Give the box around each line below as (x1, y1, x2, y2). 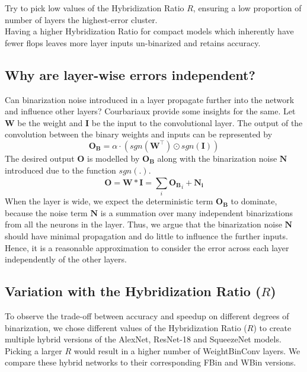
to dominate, (231, 195, 277, 207)
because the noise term (5, 206, 88, 219)
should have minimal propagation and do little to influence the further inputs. (5, 230, 288, 242)
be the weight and (17, 116, 83, 129)
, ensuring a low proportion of (193, 2, 302, 14)
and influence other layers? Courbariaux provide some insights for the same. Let (5, 105, 296, 117)
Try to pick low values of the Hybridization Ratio (5, 2, 184, 14)
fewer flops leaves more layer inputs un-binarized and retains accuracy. (5, 36, 261, 49)
